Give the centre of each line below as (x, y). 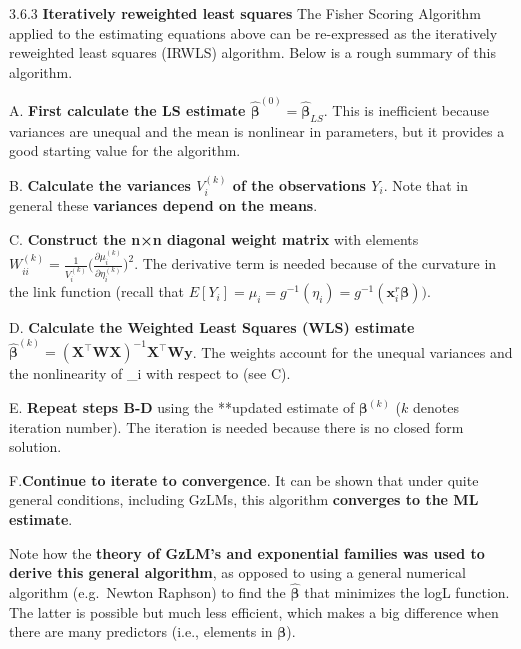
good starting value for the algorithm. (125, 150)
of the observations (299, 184)
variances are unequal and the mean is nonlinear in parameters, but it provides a (257, 130)
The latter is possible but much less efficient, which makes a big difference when (254, 611)
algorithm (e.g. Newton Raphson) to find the (147, 592)
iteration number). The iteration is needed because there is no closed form (236, 426)
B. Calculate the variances (100, 184)
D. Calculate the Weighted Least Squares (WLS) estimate (212, 327)
